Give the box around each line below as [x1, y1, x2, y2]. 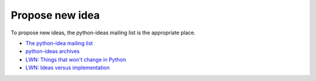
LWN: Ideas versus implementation [25, 64, 110, 71]
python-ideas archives [25, 48, 80, 55]
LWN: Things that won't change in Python [25, 56, 126, 63]
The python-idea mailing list [25, 40, 93, 47]
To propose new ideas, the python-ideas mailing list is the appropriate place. [11, 29, 196, 36]
